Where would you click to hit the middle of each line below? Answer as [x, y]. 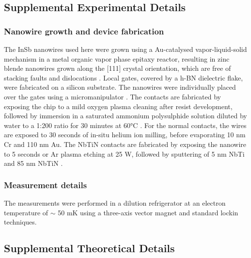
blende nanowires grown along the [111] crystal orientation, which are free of [118, 68]
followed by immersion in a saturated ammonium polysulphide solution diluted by [125, 116]
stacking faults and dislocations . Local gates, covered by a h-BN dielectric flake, [124, 77]
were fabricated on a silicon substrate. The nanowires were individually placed [120, 87]
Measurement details [46, 185]
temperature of [26, 212]
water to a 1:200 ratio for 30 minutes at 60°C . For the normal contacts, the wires [125, 125]
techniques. [20, 222]
